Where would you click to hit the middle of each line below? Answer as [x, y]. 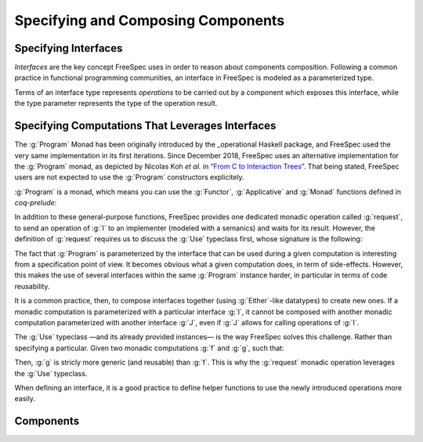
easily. [25, 399]
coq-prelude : [36, 203]
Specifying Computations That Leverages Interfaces [145, 126]
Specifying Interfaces [69, 48]
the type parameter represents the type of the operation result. [116, 103]
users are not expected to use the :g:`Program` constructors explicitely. [129, 177]
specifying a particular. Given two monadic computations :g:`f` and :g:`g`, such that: [150, 348]
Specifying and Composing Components [150, 20]
